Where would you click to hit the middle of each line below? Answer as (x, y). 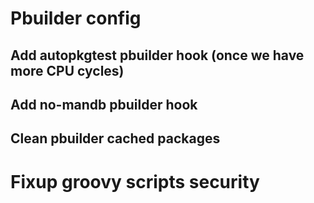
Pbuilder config (76, 18)
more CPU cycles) (67, 70)
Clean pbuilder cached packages (115, 138)
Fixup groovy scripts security (135, 181)
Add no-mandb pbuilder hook (104, 104)
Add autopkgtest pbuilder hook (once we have (157, 55)
